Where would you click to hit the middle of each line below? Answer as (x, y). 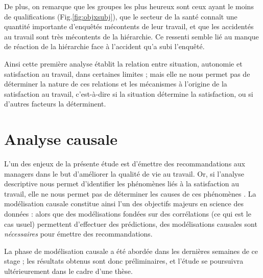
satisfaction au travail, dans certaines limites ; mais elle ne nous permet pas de (127, 73)
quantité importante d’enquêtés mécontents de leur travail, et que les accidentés (129, 26)
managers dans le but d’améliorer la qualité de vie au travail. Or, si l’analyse (124, 173)
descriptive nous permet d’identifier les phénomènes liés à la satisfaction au (122, 184)
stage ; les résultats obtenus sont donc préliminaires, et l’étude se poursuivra (124, 261)
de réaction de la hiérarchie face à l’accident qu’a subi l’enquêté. (104, 46)
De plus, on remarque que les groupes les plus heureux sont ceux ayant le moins (129, 6)
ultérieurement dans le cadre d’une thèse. (68, 271)
